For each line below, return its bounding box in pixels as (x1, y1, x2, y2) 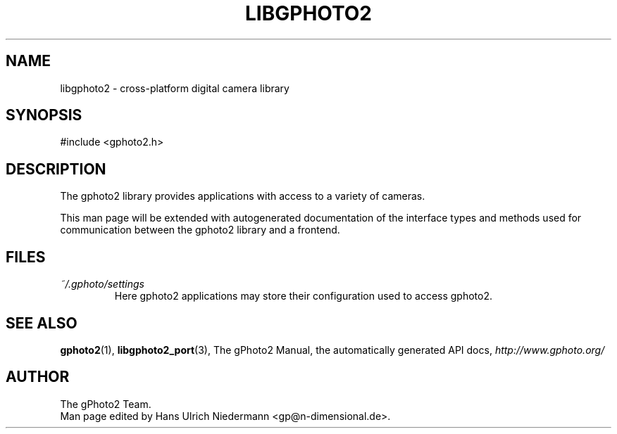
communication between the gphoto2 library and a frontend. (60, 224, 340, 236)
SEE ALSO (6, 314, 77, 332)
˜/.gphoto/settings (60, 278, 145, 291)
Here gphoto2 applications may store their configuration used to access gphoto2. (114, 290, 493, 302)
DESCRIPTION (6, 160, 106, 178)
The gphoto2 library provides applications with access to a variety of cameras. (60, 190, 425, 203)
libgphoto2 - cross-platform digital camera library (60, 82, 289, 94)
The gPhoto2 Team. (60, 397, 151, 410)
